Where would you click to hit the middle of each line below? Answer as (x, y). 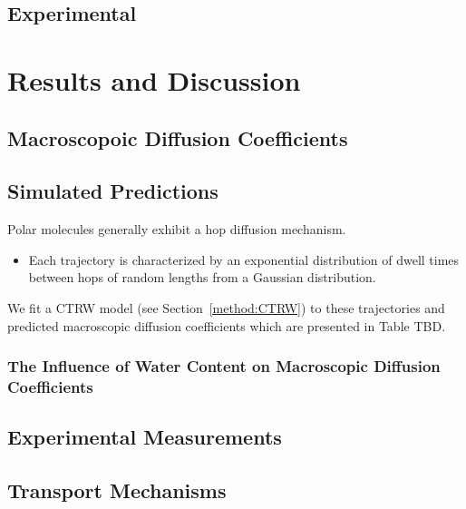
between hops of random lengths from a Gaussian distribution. (202, 277)
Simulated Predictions (113, 191)
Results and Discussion (154, 79)
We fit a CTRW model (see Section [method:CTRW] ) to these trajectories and (226, 307)
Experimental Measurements (145, 437)
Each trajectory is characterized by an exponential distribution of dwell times (244, 259)
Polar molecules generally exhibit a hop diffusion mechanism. (177, 229)
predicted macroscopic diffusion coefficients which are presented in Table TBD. (227, 325)
